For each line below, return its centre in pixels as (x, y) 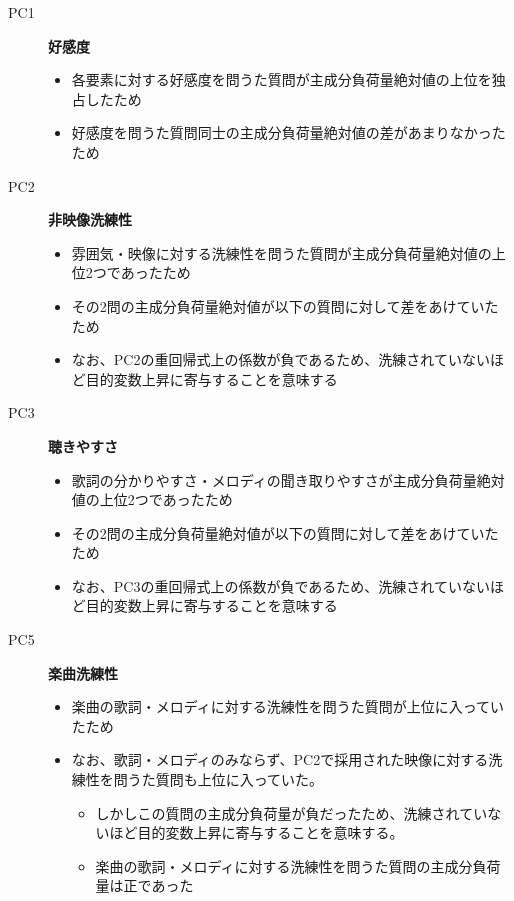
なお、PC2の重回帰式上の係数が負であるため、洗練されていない (280, 359)
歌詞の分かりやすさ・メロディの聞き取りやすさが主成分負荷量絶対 (288, 479)
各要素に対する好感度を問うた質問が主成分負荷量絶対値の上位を (281, 79)
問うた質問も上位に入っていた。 (218, 779)
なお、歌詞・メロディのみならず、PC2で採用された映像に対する (280, 759)
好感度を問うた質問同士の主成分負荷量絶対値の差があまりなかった (288, 132)
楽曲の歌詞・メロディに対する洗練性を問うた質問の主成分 (284, 865)
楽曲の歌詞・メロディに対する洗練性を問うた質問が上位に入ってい (288, 706)
